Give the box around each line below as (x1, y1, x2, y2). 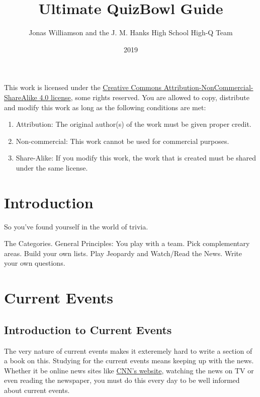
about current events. (4, 384, 70, 395)
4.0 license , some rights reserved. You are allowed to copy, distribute (39, 92, 249, 102)
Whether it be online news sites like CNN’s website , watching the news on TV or (4, 365, 254, 375)
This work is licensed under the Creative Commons (4, 82, 162, 93)
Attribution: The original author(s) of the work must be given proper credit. (16, 119, 251, 129)
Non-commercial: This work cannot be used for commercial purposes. (16, 135, 229, 146)
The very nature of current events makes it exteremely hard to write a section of (4, 345, 252, 356)
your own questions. (4, 258, 65, 268)
